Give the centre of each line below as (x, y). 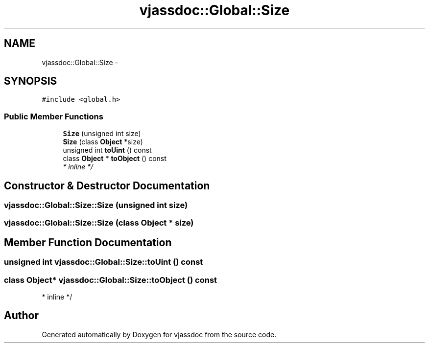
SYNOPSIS (31, 81)
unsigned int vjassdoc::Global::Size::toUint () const (104, 262)
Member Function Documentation (88, 242)
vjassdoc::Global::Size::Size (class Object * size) (99, 223)
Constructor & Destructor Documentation (107, 185)
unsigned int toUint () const (107, 150)
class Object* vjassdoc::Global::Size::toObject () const (111, 280)
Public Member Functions (54, 116)
